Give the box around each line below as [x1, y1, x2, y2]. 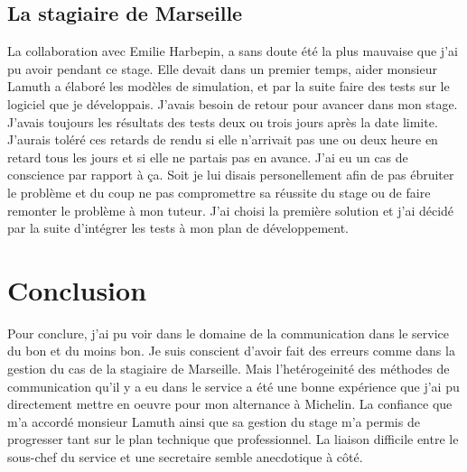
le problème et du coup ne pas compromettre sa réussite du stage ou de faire [7, 182, 431, 201]
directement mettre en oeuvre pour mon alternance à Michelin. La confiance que [7, 394, 453, 413]
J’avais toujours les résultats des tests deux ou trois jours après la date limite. [7, 112, 438, 131]
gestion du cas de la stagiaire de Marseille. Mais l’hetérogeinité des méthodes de [7, 359, 450, 378]
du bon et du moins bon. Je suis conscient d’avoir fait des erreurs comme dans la [7, 341, 455, 360]
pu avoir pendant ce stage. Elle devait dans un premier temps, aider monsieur [7, 59, 437, 78]
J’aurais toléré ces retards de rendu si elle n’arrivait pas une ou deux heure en [7, 130, 438, 149]
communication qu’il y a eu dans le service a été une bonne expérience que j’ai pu [7, 376, 460, 395]
